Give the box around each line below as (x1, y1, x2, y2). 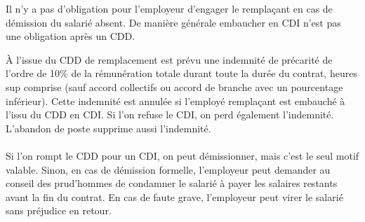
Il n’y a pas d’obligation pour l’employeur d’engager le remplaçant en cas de (6, 1, 333, 15)
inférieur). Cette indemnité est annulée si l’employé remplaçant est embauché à (6, 93, 345, 108)
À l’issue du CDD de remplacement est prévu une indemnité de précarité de (6, 52, 333, 67)
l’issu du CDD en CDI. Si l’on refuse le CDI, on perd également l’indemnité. (6, 107, 334, 122)
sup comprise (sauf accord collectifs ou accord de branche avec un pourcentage (6, 79, 343, 94)
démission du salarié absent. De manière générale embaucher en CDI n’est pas (6, 15, 341, 29)
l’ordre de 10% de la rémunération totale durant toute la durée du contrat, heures (6, 66, 357, 81)
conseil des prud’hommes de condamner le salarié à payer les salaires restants (6, 176, 338, 190)
